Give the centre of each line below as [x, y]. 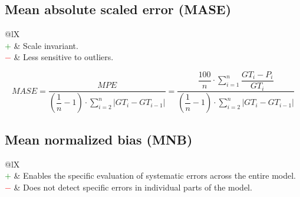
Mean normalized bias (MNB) [99, 139]
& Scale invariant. [46, 45]
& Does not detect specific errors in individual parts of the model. [133, 187]
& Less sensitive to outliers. [64, 57]
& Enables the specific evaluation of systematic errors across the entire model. [155, 175]
